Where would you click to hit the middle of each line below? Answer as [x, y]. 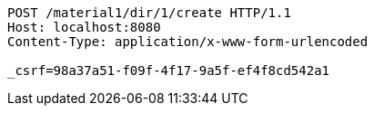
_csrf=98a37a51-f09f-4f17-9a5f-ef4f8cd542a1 [169, 71]
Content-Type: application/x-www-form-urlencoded [188, 42]
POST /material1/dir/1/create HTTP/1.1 [149, 13]
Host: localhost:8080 [84, 27]
